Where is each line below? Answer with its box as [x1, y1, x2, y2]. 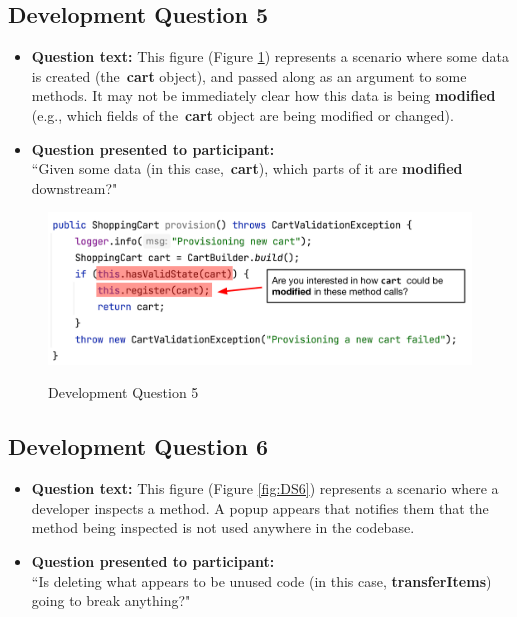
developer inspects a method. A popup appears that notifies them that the [31, 497, 489, 518]
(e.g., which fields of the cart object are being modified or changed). [31, 104, 454, 125]
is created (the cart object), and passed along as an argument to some [31, 65, 467, 86]
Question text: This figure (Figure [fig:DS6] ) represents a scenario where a [31, 478, 499, 499]
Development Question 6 [8, 431, 269, 462]
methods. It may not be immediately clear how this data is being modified [31, 85, 496, 106]
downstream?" [31, 177, 118, 198]
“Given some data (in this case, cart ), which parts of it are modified [31, 158, 463, 179]
